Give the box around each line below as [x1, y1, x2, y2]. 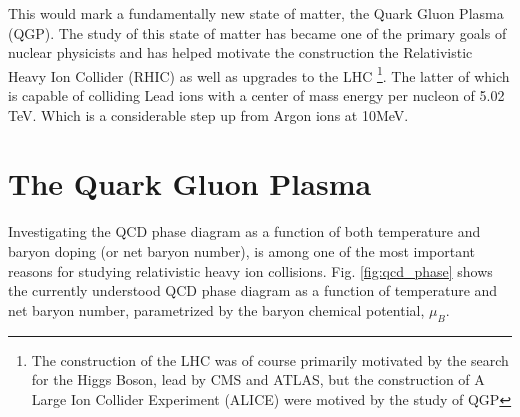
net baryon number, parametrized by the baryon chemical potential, [8, 299, 425, 320]
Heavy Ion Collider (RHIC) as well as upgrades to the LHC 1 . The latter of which [8, 62, 510, 86]
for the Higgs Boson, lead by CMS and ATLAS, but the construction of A [31, 369, 485, 390]
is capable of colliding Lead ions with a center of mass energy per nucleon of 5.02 [8, 85, 505, 106]
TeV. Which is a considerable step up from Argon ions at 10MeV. [8, 104, 409, 125]
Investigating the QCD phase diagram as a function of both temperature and [8, 221, 481, 242]
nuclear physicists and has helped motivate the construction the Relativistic [8, 42, 473, 63]
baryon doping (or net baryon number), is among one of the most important [8, 240, 476, 261]
